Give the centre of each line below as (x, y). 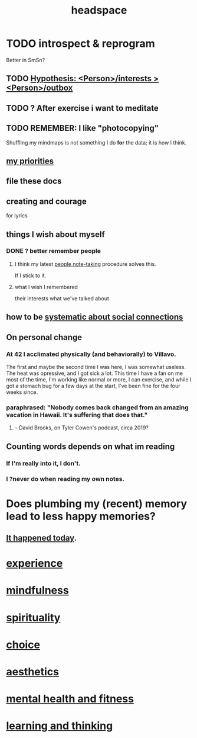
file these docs (34, 181)
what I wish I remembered (46, 287)
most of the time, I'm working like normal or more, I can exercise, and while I (99, 379)
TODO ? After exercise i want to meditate (83, 108)
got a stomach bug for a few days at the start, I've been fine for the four (93, 386)
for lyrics (17, 216)
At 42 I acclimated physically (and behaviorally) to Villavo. (91, 354)
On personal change (44, 337)
